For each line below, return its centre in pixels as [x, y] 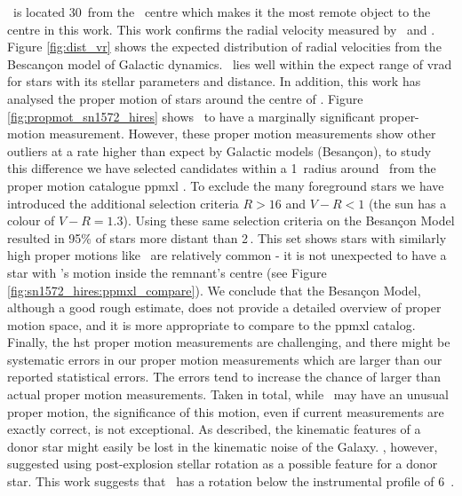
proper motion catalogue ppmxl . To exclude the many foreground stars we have [226, 185]
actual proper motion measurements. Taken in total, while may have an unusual [228, 394]
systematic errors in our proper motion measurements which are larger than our [225, 359]
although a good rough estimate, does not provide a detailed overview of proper [224, 307]
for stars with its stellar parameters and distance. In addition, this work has [214, 81]
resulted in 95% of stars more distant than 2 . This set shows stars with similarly [227, 237]
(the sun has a [407, 203]
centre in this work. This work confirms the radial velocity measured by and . [221, 29]
